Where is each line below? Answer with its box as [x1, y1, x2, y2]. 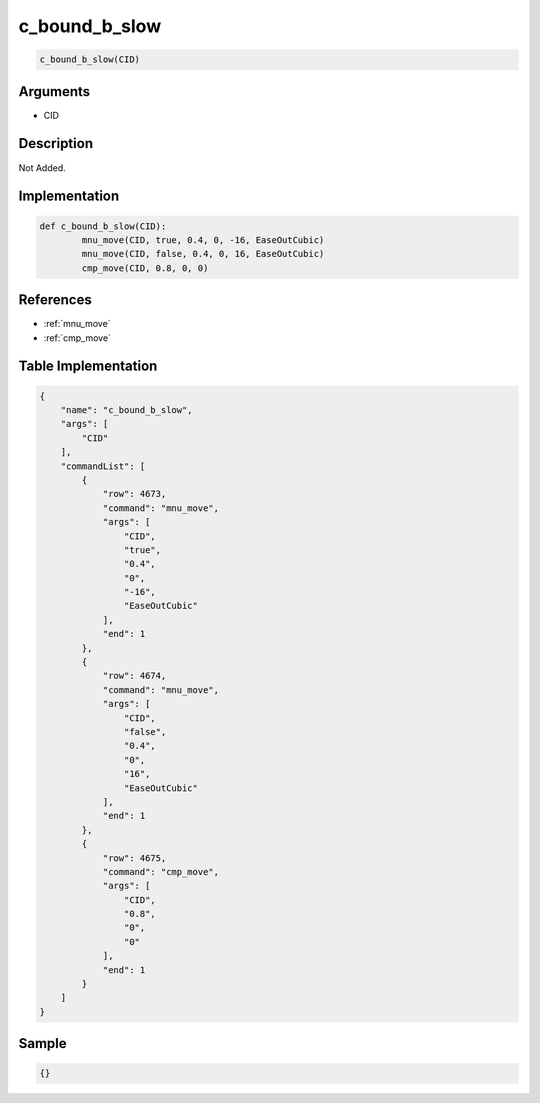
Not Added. [18, 161, 67, 174]
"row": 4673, [102, 488, 167, 500]
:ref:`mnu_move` [43, 318, 111, 330]
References [18, 291, 92, 309]
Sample [18, 1035, 67, 1052]
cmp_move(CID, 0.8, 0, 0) [81, 262, 209, 274]
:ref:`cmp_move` [43, 331, 112, 344]
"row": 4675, [102, 852, 167, 864]
